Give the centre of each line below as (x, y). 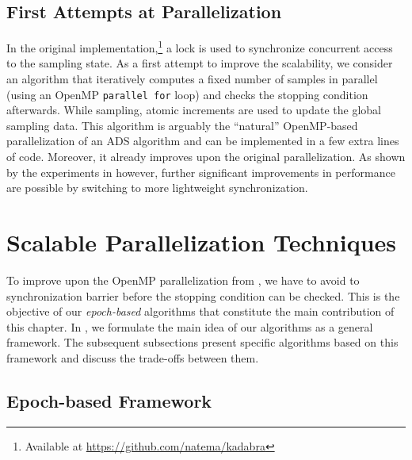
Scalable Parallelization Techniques (201, 242)
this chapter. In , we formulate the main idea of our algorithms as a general (190, 326)
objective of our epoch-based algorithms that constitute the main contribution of (200, 311)
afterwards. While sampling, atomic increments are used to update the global (194, 110)
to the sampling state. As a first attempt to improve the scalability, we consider (200, 63)
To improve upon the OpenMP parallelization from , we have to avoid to (183, 280)
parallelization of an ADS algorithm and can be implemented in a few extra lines (203, 141)
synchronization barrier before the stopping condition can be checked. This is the (203, 295)
